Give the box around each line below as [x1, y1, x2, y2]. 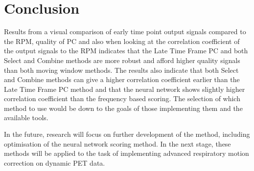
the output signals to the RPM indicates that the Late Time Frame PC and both [4, 45, 248, 56]
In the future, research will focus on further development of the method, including [4, 129, 250, 139]
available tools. [4, 112, 48, 123]
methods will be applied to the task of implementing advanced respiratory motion [4, 148, 249, 158]
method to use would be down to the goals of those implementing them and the [4, 103, 243, 113]
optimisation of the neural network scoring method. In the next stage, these [4, 138, 231, 149]
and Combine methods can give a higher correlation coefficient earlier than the [4, 74, 240, 85]
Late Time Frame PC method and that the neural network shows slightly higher [4, 84, 245, 94]
